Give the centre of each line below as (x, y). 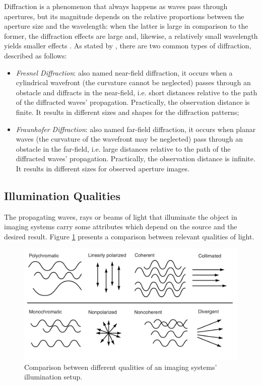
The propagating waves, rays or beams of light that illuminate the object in (121, 216)
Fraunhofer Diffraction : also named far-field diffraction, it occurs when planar (136, 129)
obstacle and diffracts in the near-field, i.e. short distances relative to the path (137, 92)
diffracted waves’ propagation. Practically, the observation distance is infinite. (136, 158)
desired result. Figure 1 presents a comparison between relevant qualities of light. (129, 236)
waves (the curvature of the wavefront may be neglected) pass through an (129, 139)
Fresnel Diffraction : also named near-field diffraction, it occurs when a (124, 72)
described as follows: (36, 55)
